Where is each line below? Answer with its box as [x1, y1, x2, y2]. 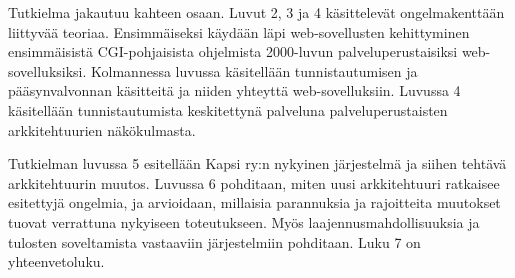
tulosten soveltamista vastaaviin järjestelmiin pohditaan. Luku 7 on [8, 231, 421, 252]
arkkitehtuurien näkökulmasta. [8, 119, 196, 140]
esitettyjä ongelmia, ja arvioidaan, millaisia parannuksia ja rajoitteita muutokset [8, 192, 501, 213]
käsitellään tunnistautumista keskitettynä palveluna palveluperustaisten [8, 99, 448, 120]
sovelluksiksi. [8, 60, 87, 81]
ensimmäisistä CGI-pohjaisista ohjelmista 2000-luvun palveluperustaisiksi [8, 41, 458, 62]
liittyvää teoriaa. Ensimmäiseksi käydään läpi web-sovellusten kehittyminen [8, 21, 470, 42]
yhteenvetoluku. [8, 251, 105, 272]
